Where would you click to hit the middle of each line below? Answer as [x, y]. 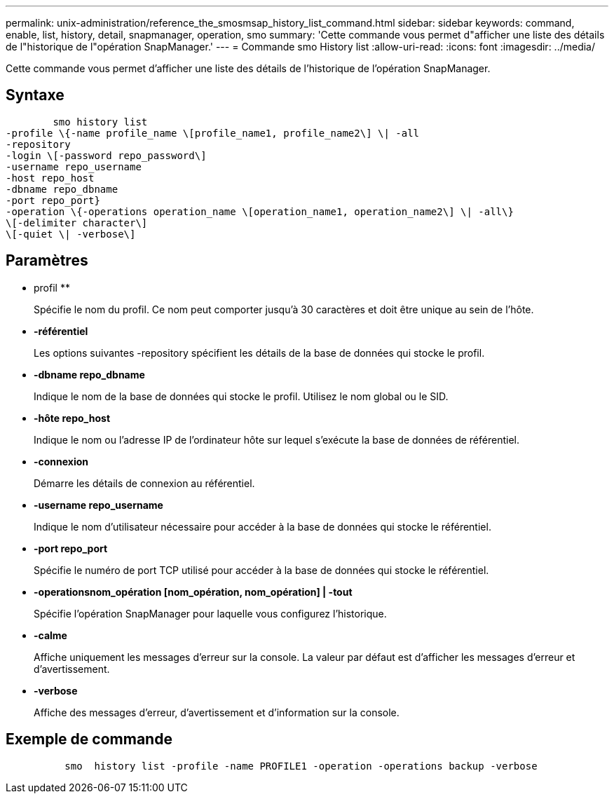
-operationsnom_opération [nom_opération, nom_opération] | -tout [193, 592]
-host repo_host [50, 178]
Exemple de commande [89, 739]
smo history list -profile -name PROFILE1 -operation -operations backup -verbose [301, 766]
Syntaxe [35, 95]
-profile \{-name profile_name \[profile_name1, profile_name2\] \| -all [213, 133]
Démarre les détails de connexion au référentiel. [144, 483]
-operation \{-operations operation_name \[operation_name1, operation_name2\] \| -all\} [260, 211]
